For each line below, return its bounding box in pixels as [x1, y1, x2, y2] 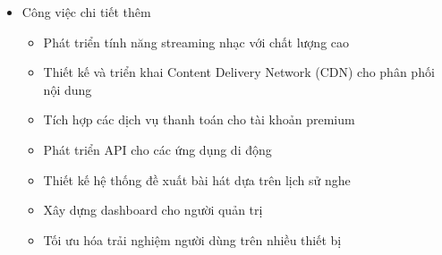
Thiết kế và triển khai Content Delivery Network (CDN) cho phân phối [43, 63, 435, 81]
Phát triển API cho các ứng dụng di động [43, 140, 272, 158]
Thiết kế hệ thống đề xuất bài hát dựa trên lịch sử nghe [43, 170, 351, 189]
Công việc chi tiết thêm [21, 3, 151, 21]
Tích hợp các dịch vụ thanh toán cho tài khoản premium [43, 110, 355, 129]
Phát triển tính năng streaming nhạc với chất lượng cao [43, 32, 350, 51]
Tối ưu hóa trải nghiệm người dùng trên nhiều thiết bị [43, 230, 342, 249]
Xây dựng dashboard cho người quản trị [43, 200, 263, 219]
